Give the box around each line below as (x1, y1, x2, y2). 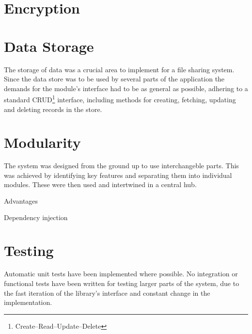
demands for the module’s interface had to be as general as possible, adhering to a (4, 83, 248, 93)
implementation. (4, 297, 52, 307)
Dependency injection (4, 212, 68, 222)
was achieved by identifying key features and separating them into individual (4, 170, 232, 180)
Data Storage (4, 36, 94, 56)
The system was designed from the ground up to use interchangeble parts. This (4, 160, 239, 171)
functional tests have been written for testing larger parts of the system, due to (4, 278, 239, 288)
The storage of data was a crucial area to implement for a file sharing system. (4, 64, 235, 74)
